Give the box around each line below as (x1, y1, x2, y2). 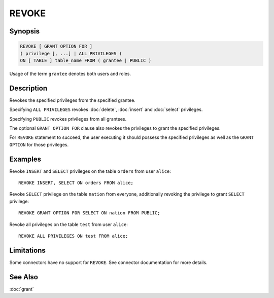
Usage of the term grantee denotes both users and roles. (9, 70, 131, 77)
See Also (9, 273, 38, 281)
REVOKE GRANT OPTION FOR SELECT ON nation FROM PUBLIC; (18, 210, 160, 216)
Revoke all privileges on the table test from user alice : (9, 221, 128, 228)
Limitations (9, 246, 46, 254)
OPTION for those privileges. (9, 141, 68, 147)
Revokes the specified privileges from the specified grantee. (9, 97, 135, 103)
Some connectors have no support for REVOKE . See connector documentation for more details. (9, 259, 208, 266)
